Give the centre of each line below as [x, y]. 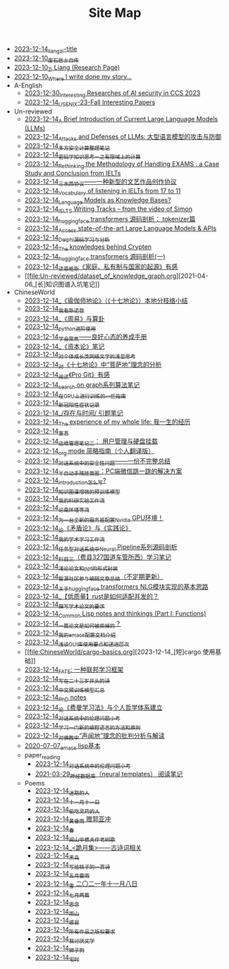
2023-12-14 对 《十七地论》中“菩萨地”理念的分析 [93, 365]
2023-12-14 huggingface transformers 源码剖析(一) [95, 257]
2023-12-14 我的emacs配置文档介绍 [70, 634]
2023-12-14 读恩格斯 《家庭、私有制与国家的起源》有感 [101, 267]
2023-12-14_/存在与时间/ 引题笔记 [74, 413]
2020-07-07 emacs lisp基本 [62, 746]
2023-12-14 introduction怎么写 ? [66, 481]
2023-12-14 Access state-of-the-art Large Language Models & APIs [120, 229]
